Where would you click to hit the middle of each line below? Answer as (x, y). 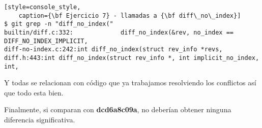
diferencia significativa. (40, 120)
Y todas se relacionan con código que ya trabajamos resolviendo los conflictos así (130, 83)
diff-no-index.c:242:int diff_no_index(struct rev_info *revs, (113, 50)
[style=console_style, (42, 7)
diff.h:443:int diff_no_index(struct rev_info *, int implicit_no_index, (132, 58)
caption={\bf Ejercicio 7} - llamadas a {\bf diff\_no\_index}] (130, 15)
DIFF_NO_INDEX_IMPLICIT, (46, 41)
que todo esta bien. (34, 92)
